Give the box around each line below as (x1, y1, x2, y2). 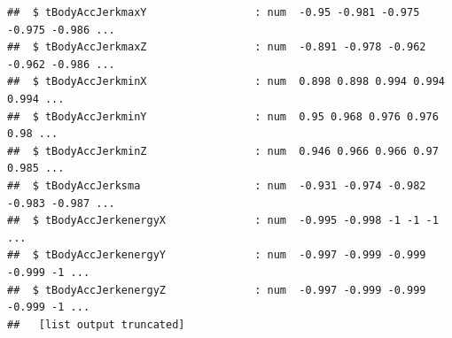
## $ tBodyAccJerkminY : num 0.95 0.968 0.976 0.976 (7, 110, 439, 123)
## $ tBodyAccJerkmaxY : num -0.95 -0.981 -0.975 (7, 6, 420, 19)
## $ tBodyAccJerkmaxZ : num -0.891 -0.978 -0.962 (7, 41, 426, 54)
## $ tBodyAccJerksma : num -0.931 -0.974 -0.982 (7, 179, 426, 192)
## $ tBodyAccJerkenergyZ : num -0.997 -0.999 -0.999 (7, 283, 426, 296)
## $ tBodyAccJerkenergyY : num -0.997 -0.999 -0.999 (7, 249, 426, 262)
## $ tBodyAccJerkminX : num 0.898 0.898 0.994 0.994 (7, 75, 445, 88)
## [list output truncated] (7, 318, 185, 331)
